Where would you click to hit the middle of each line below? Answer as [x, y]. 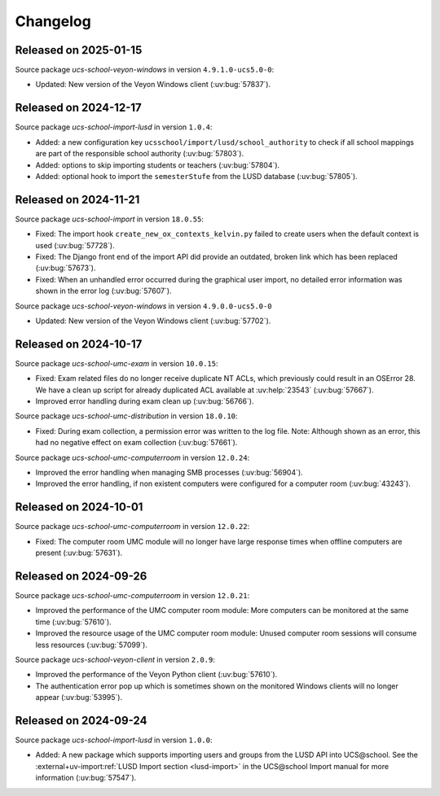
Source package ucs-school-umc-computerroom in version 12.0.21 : [132, 595]
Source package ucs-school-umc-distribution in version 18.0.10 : [126, 416]
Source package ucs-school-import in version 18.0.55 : [109, 219]
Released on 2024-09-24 [81, 720]
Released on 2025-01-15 [79, 50]
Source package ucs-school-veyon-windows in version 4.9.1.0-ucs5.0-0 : [145, 70]
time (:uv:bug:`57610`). [73, 622]
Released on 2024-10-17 [79, 344]
